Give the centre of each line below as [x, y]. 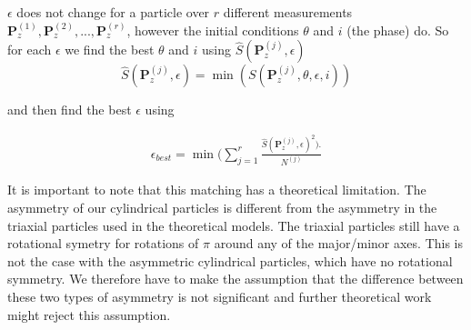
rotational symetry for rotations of [103, 243]
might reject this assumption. [89, 314]
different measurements [288, 12]
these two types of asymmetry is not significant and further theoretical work [220, 297]
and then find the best [70, 110]
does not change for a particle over [113, 12]
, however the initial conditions [213, 30]
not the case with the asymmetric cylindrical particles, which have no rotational [230, 260]
